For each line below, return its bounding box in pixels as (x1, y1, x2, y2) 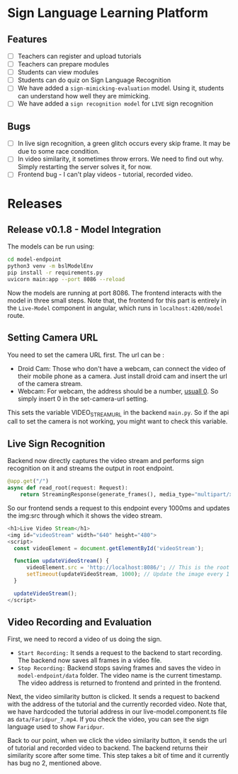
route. (7, 311, 25, 319)
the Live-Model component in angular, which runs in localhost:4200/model (7, 303, 223, 312)
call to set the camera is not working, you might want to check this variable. (7, 417, 228, 426)
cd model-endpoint (7, 256, 62, 263)
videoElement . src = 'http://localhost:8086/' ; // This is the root (25, 564, 230, 571)
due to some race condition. (17, 147, 101, 156)
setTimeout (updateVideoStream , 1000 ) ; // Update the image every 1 (25, 571, 230, 578)
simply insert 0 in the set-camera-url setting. (17, 394, 149, 403)
